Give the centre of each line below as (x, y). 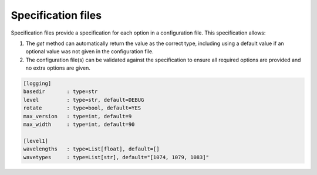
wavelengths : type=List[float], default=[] (91, 149)
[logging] (37, 84)
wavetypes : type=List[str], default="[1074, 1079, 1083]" (116, 157)
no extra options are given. (58, 68)
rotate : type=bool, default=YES (82, 108)
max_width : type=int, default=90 (79, 125)
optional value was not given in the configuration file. (90, 52)
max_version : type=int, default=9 (77, 116)
